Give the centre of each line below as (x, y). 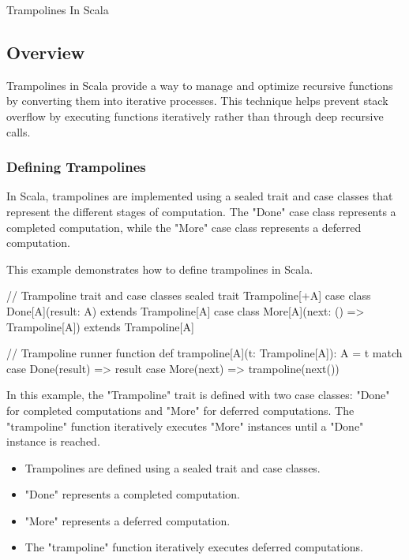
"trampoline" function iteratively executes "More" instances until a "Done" (185, 426)
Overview (46, 52)
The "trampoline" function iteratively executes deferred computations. (194, 547)
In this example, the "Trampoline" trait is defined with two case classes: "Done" (198, 395)
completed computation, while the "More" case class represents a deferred (184, 227)
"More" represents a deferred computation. (128, 520)
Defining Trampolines (76, 167)
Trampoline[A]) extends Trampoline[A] (100, 326)
